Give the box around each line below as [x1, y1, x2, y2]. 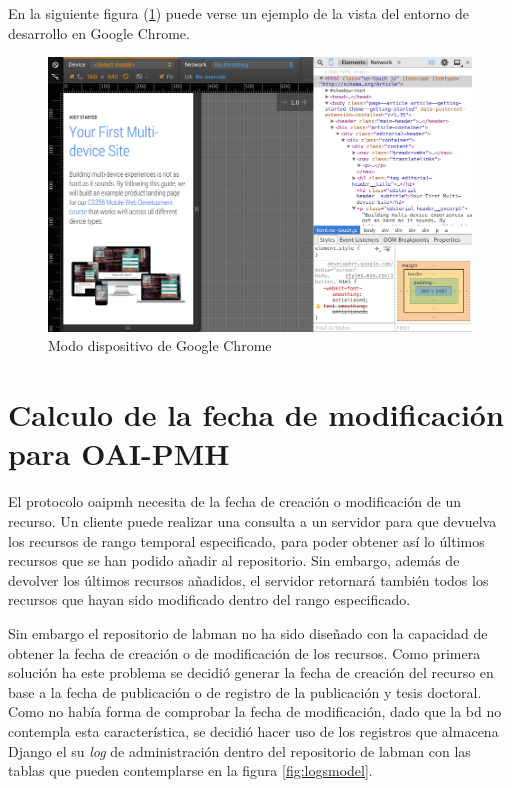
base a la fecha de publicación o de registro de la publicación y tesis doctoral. [8, 681, 482, 702]
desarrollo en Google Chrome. [8, 22, 190, 43]
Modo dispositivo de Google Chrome [48, 335, 272, 356]
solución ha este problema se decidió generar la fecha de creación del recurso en [8, 662, 494, 683]
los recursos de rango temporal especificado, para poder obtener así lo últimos [8, 530, 485, 551]
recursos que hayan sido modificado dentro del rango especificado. [8, 589, 411, 610]
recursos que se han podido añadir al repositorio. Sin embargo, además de [8, 550, 460, 571]
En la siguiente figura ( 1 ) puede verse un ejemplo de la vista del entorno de [8, 3, 469, 23]
